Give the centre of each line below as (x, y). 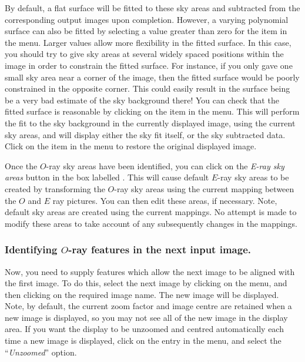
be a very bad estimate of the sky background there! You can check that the (142, 100)
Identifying (31, 249)
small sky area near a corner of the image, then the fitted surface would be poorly (152, 77)
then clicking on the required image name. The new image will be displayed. (142, 294)
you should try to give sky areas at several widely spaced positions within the (144, 54)
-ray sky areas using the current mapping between (204, 188)
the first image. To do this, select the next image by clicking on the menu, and (146, 283)
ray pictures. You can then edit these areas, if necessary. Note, (165, 200)
